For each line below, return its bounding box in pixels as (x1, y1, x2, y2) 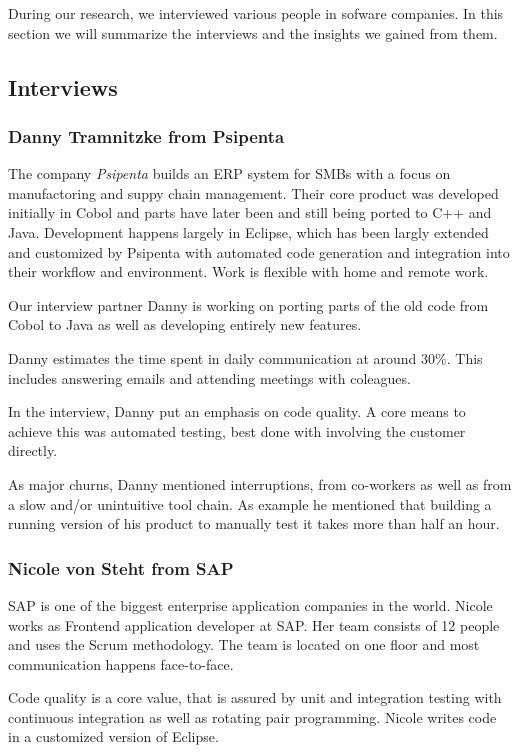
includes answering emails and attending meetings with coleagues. (8, 367, 411, 388)
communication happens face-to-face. (8, 653, 234, 674)
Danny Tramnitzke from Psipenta (8, 123, 285, 148)
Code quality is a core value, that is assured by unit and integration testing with (8, 687, 502, 708)
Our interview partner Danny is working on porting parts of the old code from (8, 294, 489, 315)
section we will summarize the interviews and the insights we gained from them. (8, 22, 498, 43)
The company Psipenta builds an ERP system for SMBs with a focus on (8, 163, 451, 184)
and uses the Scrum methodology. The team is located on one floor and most (8, 634, 480, 655)
